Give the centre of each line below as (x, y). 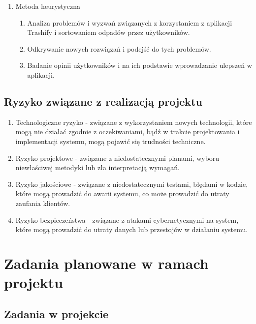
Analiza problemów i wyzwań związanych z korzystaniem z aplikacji (130, 22)
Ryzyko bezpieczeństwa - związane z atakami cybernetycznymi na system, (127, 220)
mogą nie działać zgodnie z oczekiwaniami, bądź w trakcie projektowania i (128, 132)
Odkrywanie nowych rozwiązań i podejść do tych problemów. (119, 48)
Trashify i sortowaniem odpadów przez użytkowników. (109, 32)
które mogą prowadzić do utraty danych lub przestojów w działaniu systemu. (132, 229)
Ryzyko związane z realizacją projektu (103, 101)
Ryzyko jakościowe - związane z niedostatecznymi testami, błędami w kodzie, (132, 184)
